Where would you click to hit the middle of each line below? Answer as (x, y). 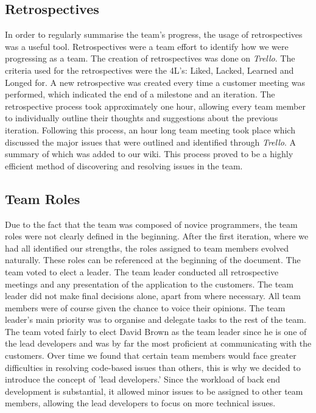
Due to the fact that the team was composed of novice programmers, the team (151, 224)
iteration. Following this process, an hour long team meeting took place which (150, 129)
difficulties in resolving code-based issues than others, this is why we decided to (153, 367)
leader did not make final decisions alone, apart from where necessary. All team (153, 296)
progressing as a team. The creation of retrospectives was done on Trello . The (150, 58)
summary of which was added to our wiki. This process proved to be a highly (149, 154)
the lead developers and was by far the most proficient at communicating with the (158, 343)
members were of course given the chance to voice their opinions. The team (145, 307)
